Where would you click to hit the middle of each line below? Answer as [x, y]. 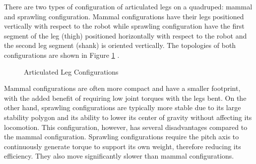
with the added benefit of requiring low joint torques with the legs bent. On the [125, 98]
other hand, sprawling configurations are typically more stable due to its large [123, 107]
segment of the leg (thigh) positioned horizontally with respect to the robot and [126, 35]
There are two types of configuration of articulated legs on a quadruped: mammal [128, 6]
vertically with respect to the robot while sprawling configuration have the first [124, 26]
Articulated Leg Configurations [71, 71]
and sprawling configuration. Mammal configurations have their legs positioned [124, 16]
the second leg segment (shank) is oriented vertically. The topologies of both [120, 45]
